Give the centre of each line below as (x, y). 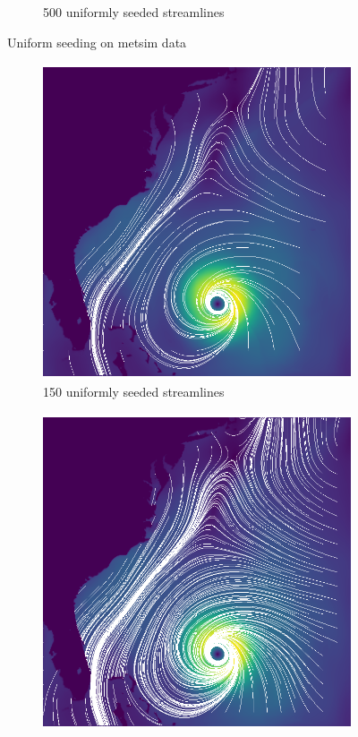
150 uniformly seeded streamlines (134, 392)
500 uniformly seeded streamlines (134, 12)
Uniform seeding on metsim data (97, 42)
